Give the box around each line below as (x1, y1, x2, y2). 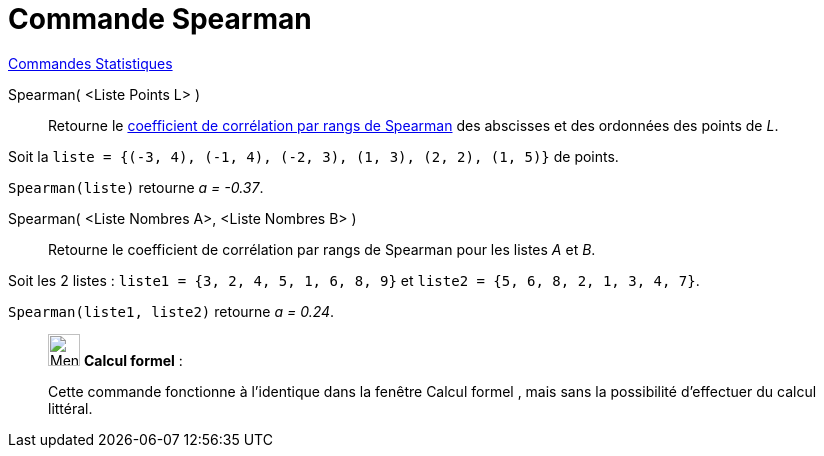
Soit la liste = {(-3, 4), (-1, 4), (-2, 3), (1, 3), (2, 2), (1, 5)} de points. (8, 147, 619, 165)
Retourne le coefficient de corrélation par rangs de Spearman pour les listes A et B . (48, 240, 596, 258)
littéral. (48, 399, 93, 417)
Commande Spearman (8, 2, 312, 36)
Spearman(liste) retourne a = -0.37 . (8, 178, 264, 196)
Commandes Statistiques (8, 54, 173, 72)
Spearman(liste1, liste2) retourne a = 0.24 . (8, 302, 335, 320)
